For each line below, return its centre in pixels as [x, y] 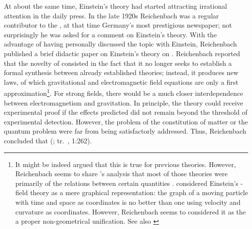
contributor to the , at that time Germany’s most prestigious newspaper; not [118, 25]
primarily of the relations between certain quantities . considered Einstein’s [127, 183]
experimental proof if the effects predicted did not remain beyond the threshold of [126, 112]
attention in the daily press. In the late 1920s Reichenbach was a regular [111, 15]
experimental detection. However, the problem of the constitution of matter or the [126, 121]
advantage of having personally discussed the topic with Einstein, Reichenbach [120, 44]
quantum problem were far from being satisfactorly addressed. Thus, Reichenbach [125, 131]
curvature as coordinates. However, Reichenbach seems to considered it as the [131, 211]
